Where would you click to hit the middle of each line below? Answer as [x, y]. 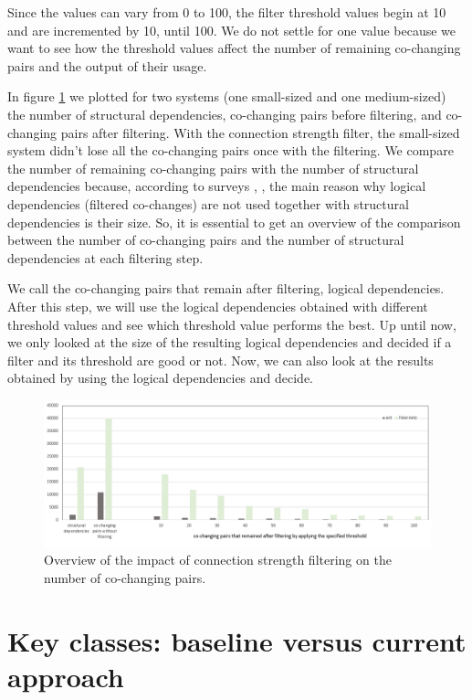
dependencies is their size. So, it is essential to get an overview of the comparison [234, 222]
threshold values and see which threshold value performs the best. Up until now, [232, 324]
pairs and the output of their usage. [107, 65]
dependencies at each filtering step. [105, 257]
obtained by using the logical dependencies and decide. [161, 378]
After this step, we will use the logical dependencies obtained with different [218, 306]
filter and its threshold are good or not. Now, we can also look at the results [220, 360]
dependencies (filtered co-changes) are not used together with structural [208, 203]
